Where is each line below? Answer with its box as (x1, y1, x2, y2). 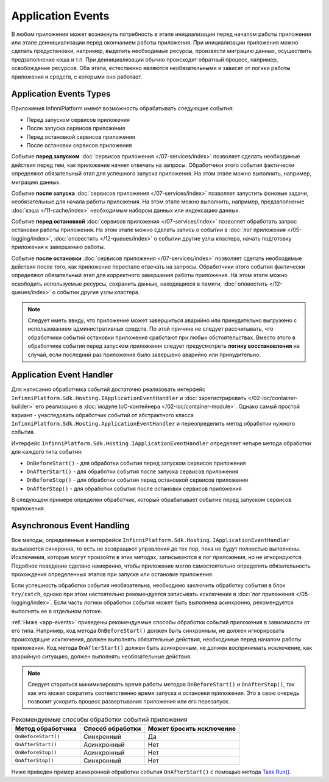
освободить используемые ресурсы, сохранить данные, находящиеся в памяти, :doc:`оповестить (11, 280, 268, 287)
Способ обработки (83, 724, 141, 733)
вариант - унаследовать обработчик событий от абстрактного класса (11, 411, 194, 418)
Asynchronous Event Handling (11, 521, 130, 531)
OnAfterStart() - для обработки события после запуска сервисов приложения (26, 468, 239, 475)
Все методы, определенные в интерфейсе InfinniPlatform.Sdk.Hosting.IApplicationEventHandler (11, 537, 290, 544)
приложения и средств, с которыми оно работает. (11, 73, 143, 80)
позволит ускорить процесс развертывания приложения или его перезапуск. (27, 698, 230, 705)
